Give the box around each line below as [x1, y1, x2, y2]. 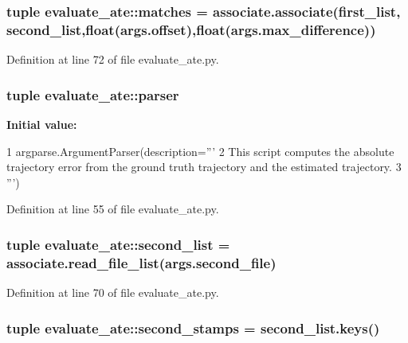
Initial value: [6, 115, 77, 132]
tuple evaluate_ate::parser [6, 84, 179, 104]
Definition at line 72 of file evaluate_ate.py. [6, 51, 219, 68]
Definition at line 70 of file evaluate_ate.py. [6, 284, 219, 301]
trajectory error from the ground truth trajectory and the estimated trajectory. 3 [6, 158, 402, 175]
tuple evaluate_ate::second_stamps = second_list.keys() [6, 318, 380, 337]
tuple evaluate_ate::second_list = [6, 234, 230, 254]
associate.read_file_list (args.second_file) [6, 252, 277, 272]
